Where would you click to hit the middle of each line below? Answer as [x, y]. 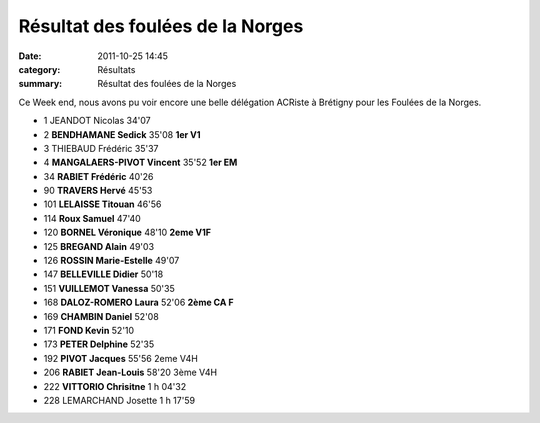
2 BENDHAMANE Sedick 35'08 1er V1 [122, 134]
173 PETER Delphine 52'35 [99, 344]
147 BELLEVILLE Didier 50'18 [103, 274]
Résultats [116, 69]
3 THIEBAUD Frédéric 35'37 [101, 148]
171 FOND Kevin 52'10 [89, 330]
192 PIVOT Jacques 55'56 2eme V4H [121, 358]
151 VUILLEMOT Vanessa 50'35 [109, 288]
